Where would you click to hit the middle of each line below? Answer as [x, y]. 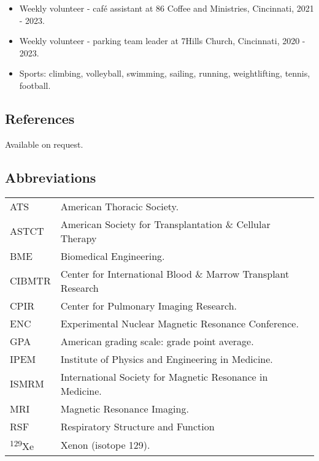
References [40, 118]
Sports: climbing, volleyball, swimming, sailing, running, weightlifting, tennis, [165, 73]
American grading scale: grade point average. [157, 341]
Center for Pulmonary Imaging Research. [149, 305]
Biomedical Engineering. [113, 256]
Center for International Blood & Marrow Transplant [175, 273]
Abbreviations [51, 177]
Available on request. [44, 144]
